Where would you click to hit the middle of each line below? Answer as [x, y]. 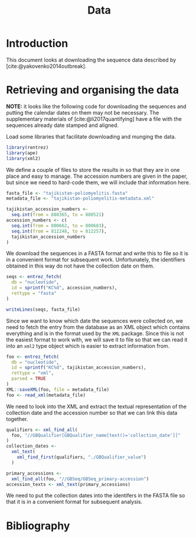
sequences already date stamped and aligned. [63, 125]
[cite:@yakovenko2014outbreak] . [46, 66]
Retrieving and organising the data [92, 90]
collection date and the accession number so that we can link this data [92, 413]
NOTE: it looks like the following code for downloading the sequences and [96, 106]
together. [17, 419]
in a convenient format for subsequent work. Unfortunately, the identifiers [96, 260]
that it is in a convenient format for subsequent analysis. [74, 502]
